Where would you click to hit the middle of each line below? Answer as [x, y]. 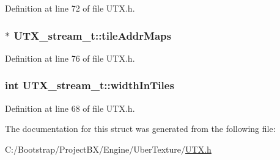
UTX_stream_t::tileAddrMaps [92, 35]
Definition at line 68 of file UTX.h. [70, 108]
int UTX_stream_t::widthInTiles [90, 85]
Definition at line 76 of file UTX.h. [70, 58]
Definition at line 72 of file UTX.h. [70, 8]
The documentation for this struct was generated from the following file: [140, 129]
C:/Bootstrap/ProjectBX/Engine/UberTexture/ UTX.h [108, 149]
